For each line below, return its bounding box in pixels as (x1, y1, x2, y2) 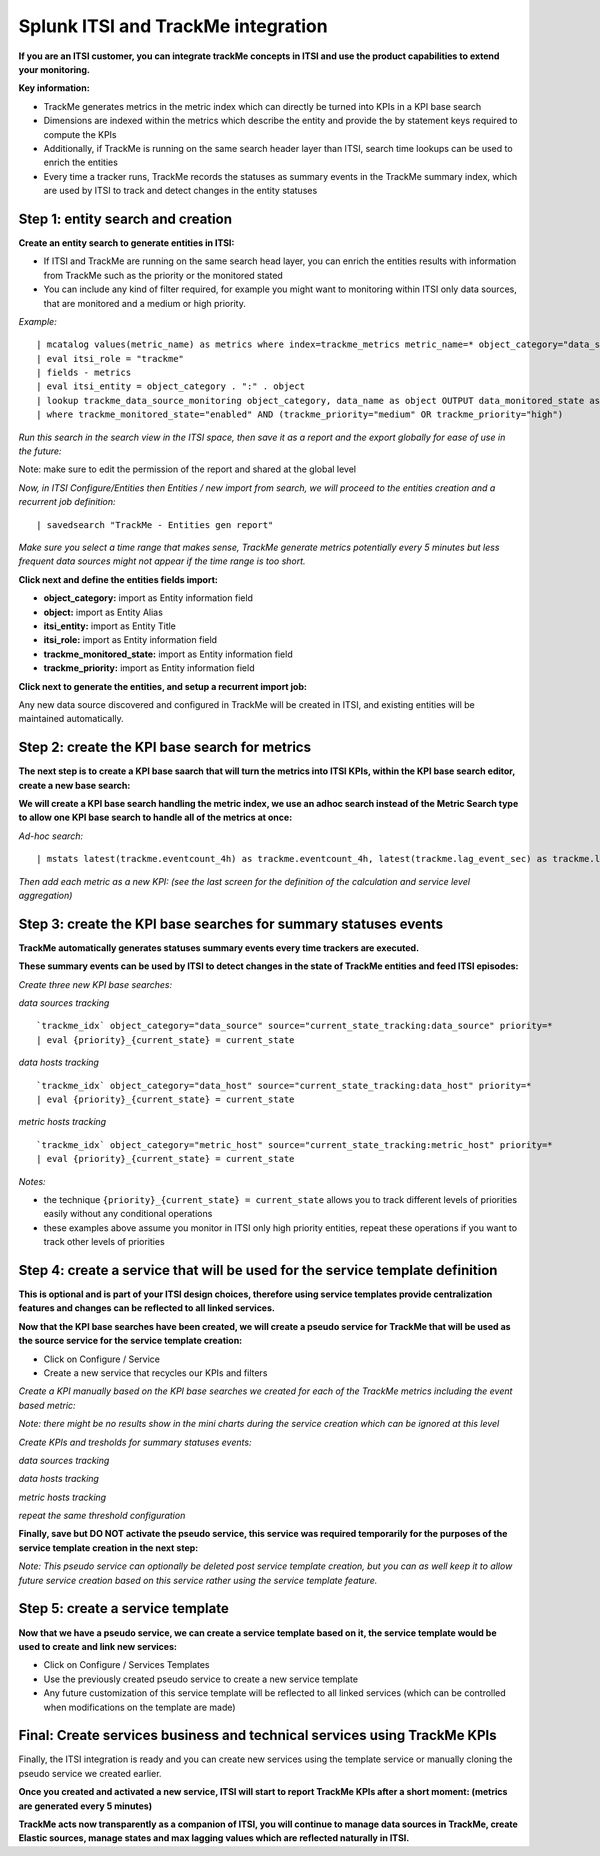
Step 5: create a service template (18, 1600, 229, 1617)
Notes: (18, 1175, 46, 1187)
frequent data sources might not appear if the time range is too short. (18, 555, 306, 567)
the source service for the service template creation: (18, 1335, 243, 1347)
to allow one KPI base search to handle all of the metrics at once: (18, 811, 293, 824)
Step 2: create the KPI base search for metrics (18, 739, 312, 756)
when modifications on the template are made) (43, 1701, 236, 1713)
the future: (18, 445, 62, 457)
